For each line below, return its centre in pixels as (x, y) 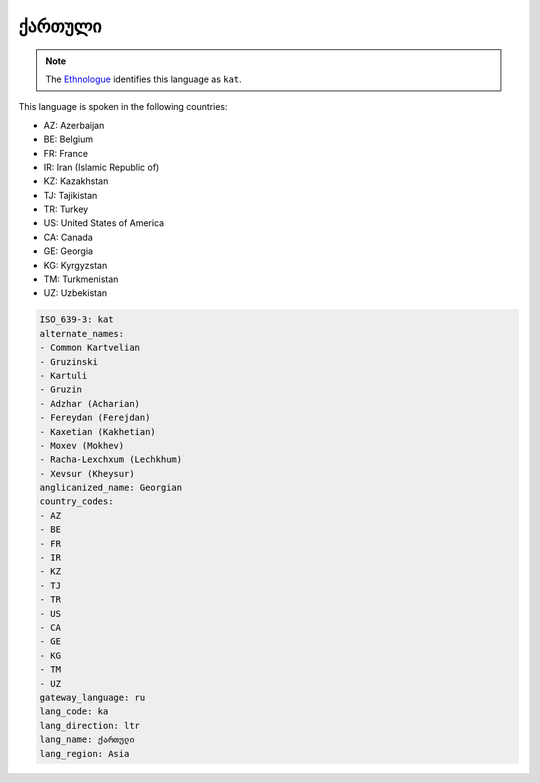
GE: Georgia (68, 251)
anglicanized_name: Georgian (111, 488)
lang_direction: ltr (89, 725)
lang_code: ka (74, 711)
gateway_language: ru (92, 697)
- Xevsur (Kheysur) (87, 473)
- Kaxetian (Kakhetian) (98, 431)
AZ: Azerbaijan (74, 125)
